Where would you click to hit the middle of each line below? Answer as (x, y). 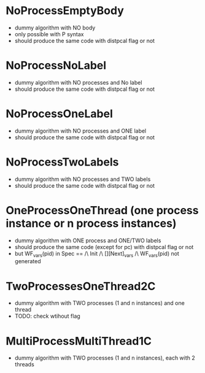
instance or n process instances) (91, 223)
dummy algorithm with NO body (55, 28)
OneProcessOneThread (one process (102, 210)
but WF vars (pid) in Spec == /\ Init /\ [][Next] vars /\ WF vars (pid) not (97, 254)
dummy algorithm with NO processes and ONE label (80, 131)
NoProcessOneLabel (59, 114)
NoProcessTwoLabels (62, 162)
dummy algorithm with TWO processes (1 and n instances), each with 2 (105, 358)
